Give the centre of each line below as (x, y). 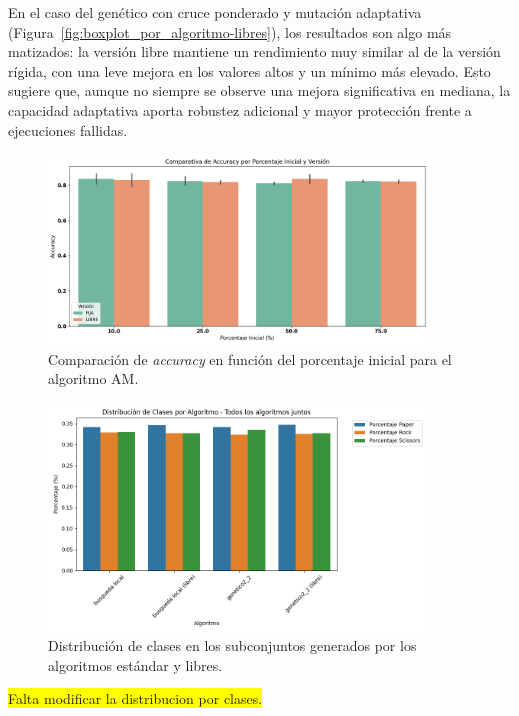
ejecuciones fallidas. (68, 129)
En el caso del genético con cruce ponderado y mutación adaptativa (215, 12)
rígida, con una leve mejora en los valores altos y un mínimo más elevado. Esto (249, 70)
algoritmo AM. (93, 378)
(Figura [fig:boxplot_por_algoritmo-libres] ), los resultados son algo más (230, 31)
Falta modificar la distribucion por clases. (135, 698)
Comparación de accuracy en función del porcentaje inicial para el (250, 358)
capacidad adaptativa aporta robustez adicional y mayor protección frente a (240, 109)
